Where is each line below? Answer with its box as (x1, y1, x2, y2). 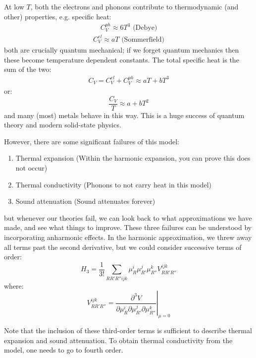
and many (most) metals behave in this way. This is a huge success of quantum (4, 110, 245, 120)
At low (4, 1, 24, 11)
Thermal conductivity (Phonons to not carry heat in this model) (15, 179, 212, 189)
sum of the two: (4, 64, 51, 74)
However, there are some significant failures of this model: (4, 136, 179, 146)
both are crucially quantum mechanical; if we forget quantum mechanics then (4, 44, 239, 55)
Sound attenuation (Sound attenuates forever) (15, 196, 155, 206)
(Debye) (133, 24, 157, 32)
